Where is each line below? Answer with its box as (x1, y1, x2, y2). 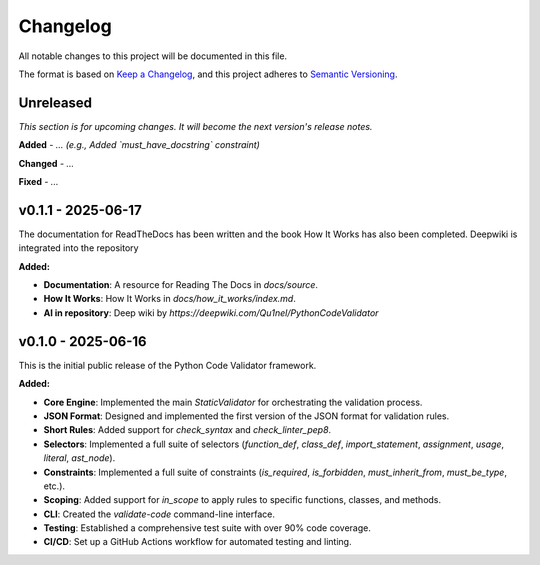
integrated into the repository (18, 242, 139, 254)
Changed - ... (18, 157, 75, 169)
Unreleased (18, 94, 93, 111)
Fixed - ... (18, 176, 59, 188)
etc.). (43, 480, 65, 492)
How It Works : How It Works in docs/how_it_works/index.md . (43, 293, 297, 305)
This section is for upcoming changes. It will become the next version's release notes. (18, 120, 373, 132)
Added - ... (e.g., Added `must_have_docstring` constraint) (18, 139, 260, 151)
